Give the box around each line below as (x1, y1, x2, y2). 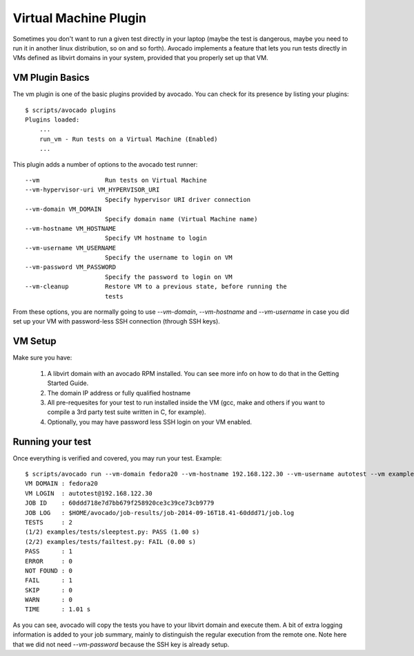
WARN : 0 (25, 596, 72, 604)
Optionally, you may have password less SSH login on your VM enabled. (47, 418, 252, 426)
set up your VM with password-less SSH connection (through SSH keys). (12, 317, 220, 326)
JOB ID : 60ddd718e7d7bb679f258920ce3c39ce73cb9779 (25, 499, 215, 507)
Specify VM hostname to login (104, 234, 207, 242)
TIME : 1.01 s (25, 606, 91, 613)
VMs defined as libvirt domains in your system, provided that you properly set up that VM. (12, 54, 268, 62)
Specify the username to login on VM (104, 254, 233, 262)
